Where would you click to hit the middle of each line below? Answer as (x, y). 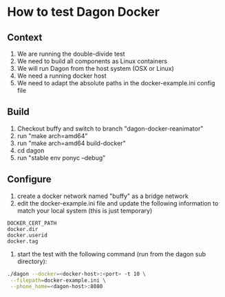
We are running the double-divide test (71, 54)
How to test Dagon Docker (84, 12)
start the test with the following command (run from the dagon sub (111, 254)
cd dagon (31, 150)
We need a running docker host (62, 76)
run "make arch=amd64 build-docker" (71, 143)
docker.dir (23, 229)
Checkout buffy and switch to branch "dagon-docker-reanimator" (110, 129)
